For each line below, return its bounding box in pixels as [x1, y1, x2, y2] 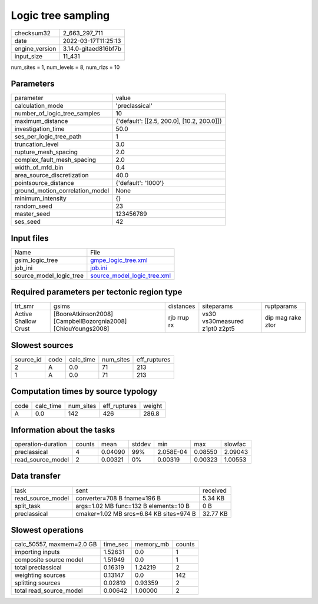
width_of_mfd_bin [14, 164, 64, 172]
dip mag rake [265, 314, 302, 322]
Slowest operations [11, 525, 84, 535]
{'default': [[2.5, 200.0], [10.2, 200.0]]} [115, 117, 223, 125]
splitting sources [14, 579, 61, 587]
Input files [11, 233, 49, 243]
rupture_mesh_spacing [14, 148, 78, 156]
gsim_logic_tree [14, 256, 58, 264]
